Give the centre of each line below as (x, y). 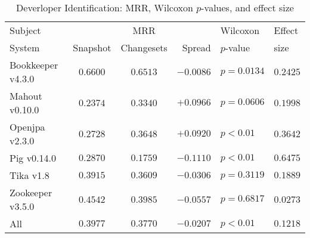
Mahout (26, 96)
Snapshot (92, 47)
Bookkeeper (34, 65)
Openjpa (27, 127)
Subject (25, 30)
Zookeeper (31, 192)
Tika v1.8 (30, 175)
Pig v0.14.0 (33, 158)
